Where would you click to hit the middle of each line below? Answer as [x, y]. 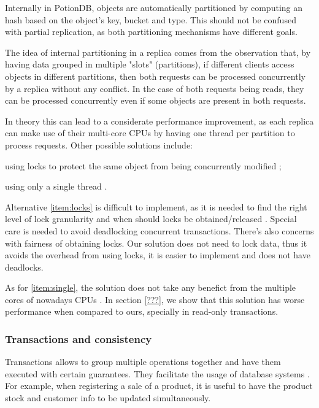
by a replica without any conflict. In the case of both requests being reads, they [155, 88]
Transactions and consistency [79, 338]
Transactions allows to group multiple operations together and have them [143, 362]
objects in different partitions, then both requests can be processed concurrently [155, 76]
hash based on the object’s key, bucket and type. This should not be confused [151, 19]
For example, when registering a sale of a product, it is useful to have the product [159, 386]
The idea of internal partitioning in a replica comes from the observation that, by [158, 52]
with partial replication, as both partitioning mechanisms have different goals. [151, 32]
